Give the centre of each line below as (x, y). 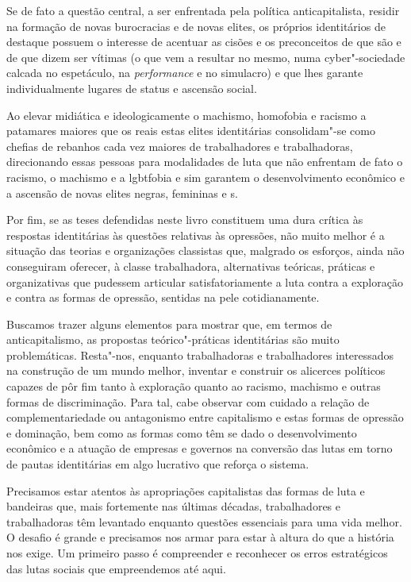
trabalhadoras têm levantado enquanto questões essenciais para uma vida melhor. (204, 521)
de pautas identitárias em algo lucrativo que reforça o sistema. (158, 464)
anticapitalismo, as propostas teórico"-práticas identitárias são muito (173, 339)
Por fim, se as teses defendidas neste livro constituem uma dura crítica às (185, 220)
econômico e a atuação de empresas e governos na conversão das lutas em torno (200, 448)
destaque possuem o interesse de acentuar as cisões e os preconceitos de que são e (204, 42)
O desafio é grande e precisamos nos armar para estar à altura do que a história (200, 537)
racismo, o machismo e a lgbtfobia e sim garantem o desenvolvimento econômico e (205, 177)
